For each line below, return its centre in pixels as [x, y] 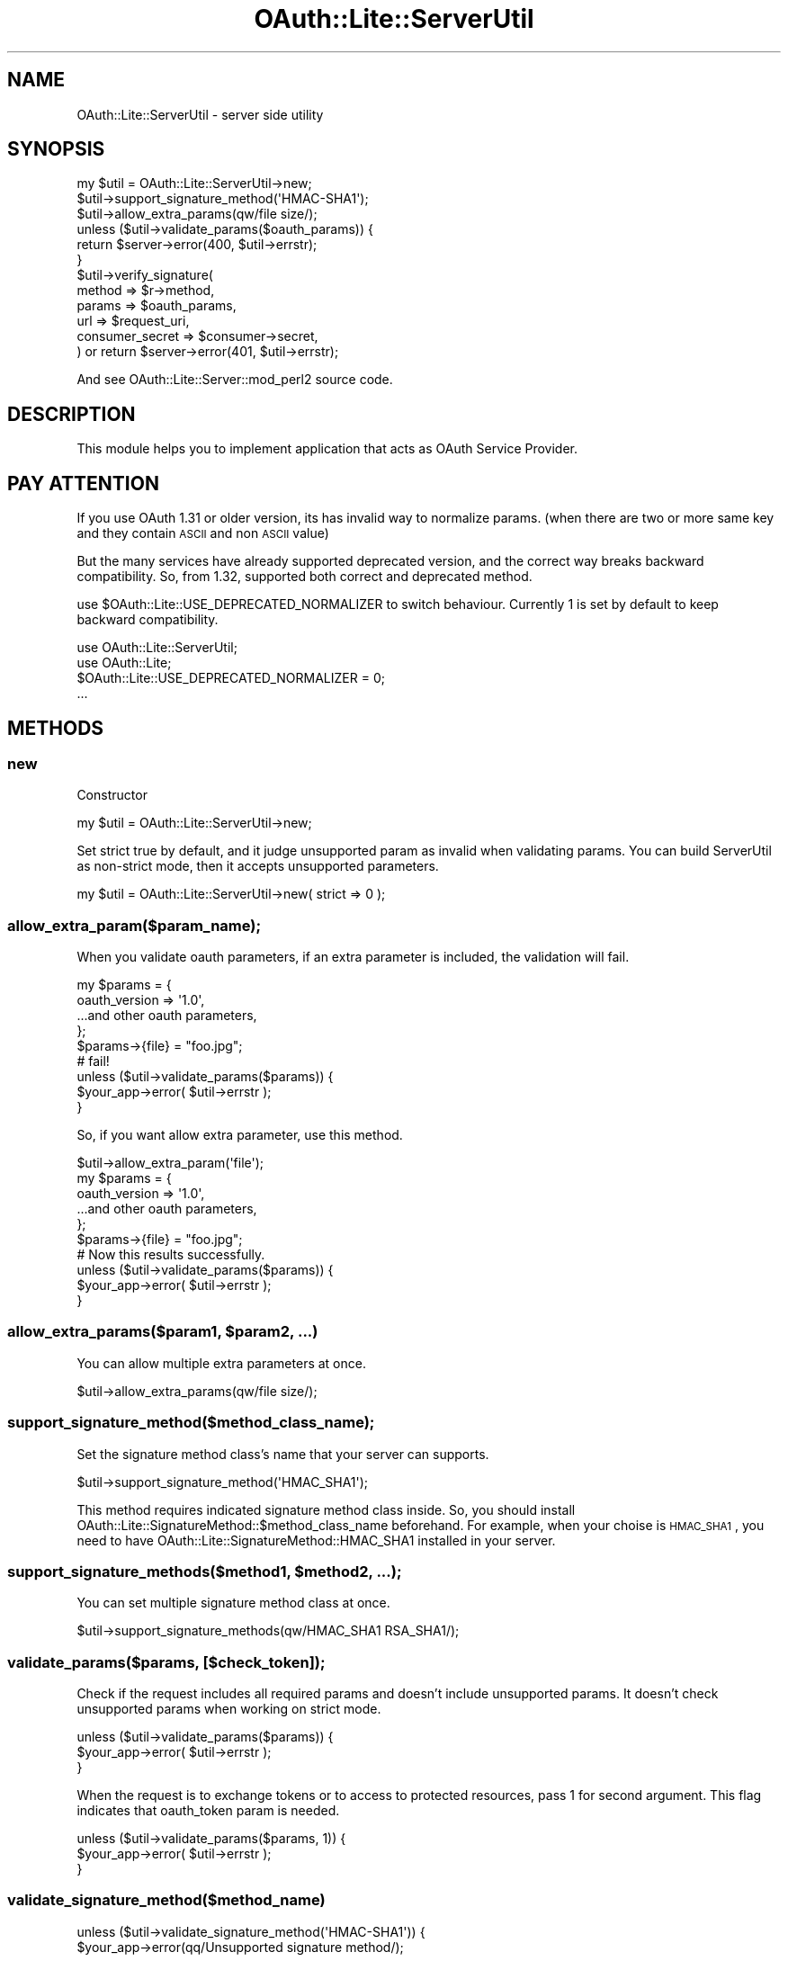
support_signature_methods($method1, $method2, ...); [205, 1571]
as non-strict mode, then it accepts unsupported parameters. [258, 866]
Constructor [112, 795]
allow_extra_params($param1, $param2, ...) [163, 1332]
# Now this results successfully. [171, 1255]
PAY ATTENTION [83, 483]
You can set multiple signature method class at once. [233, 1603]
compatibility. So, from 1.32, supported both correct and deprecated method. [304, 577]
